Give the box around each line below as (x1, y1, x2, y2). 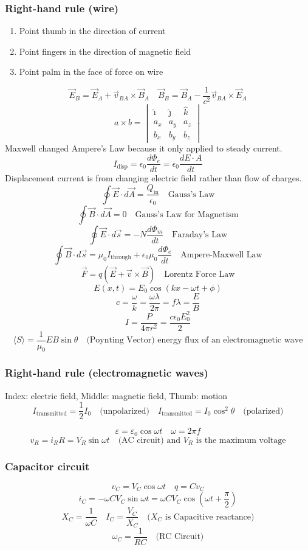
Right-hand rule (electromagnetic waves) (5, 365, 208, 380)
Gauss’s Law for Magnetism (135, 210, 239, 219)
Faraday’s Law (172, 230, 228, 239)
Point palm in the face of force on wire (19, 65, 163, 78)
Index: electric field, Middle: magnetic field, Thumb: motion (5, 389, 228, 402)
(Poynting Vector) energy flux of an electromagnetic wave (86, 336, 303, 345)
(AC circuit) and (118, 436, 180, 445)
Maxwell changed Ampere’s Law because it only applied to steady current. (5, 142, 282, 155)
